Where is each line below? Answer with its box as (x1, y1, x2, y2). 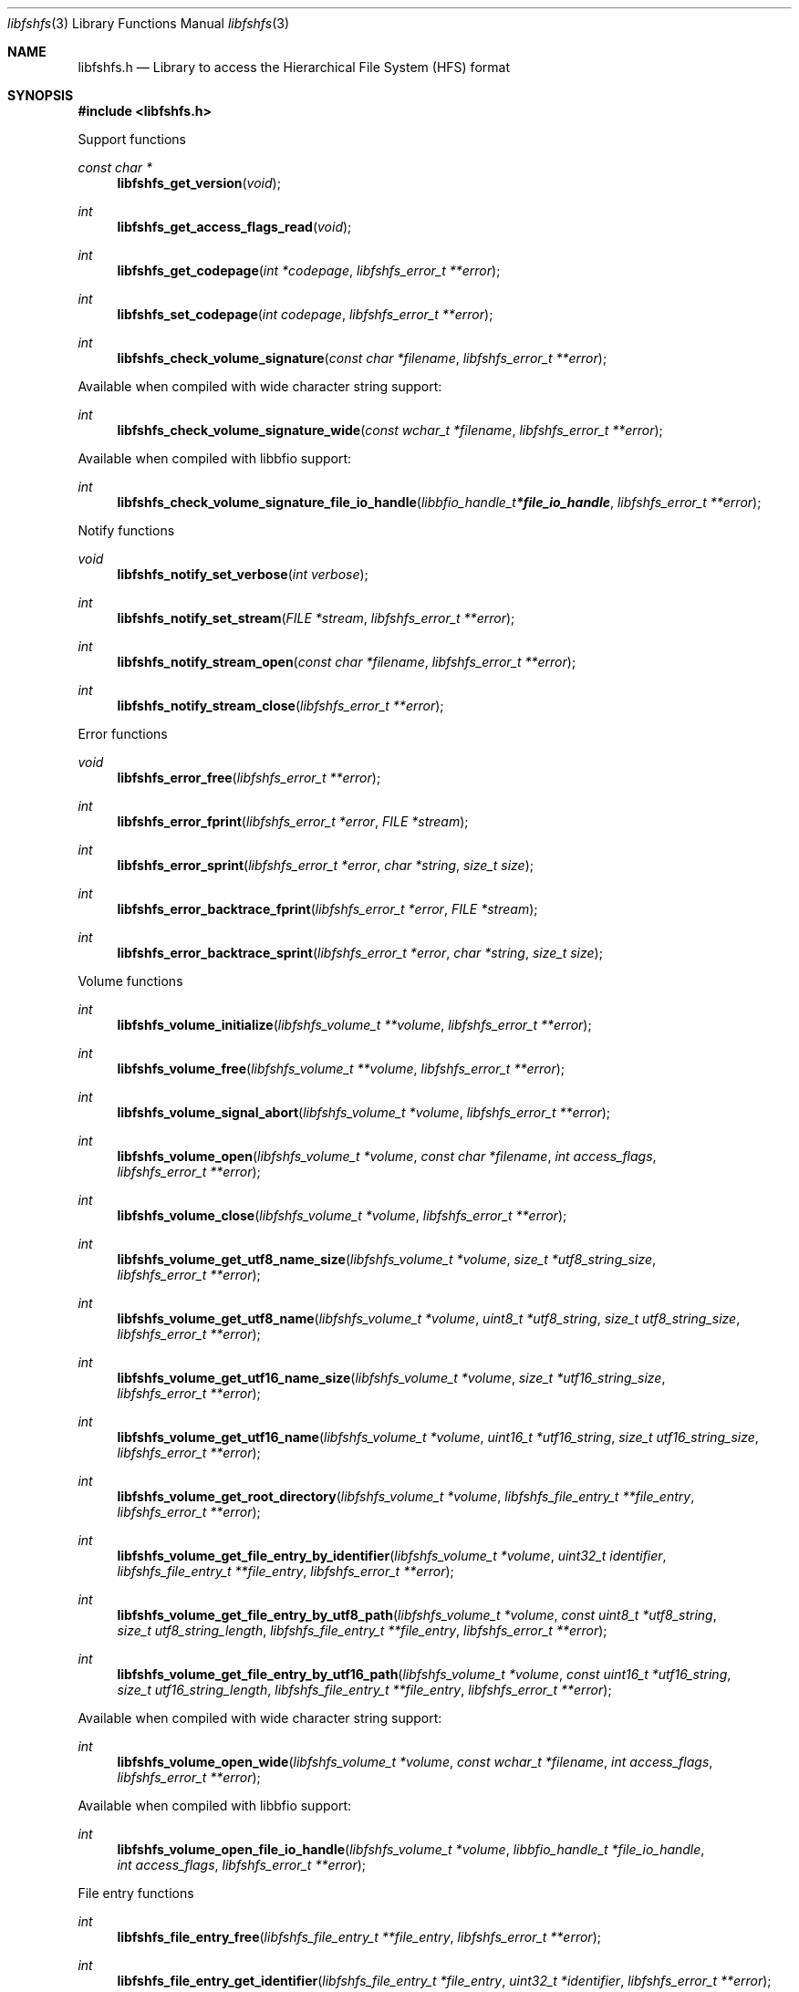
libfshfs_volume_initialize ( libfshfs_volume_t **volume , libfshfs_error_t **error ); (117, 1017, 592, 1032)
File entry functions (78, 1885, 194, 1901)
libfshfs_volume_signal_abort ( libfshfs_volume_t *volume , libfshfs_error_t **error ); (117, 1105, 611, 1120)
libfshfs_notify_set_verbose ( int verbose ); (117, 566, 368, 582)
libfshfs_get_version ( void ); (117, 175, 281, 191)
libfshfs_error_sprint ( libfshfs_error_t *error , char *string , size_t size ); (117, 857, 534, 873)
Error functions (78, 726, 168, 742)
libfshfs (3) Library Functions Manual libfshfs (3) (7, 16, 289, 31)
